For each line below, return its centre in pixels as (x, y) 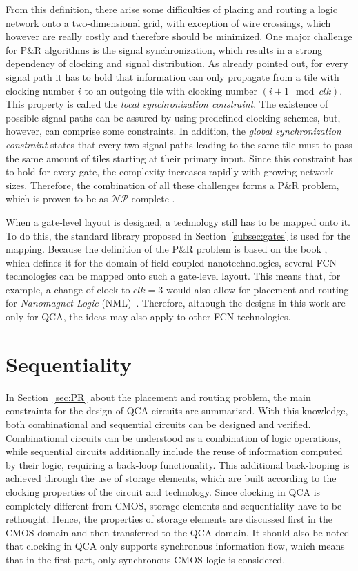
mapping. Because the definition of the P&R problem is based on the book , (167, 249)
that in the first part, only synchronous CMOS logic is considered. (146, 559)
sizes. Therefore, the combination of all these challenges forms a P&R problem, (172, 185)
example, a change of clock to (68, 289)
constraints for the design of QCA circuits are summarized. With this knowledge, (177, 410)
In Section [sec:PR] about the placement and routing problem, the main (158, 397)
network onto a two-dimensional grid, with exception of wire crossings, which (168, 22)
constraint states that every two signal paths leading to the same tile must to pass (179, 144)
